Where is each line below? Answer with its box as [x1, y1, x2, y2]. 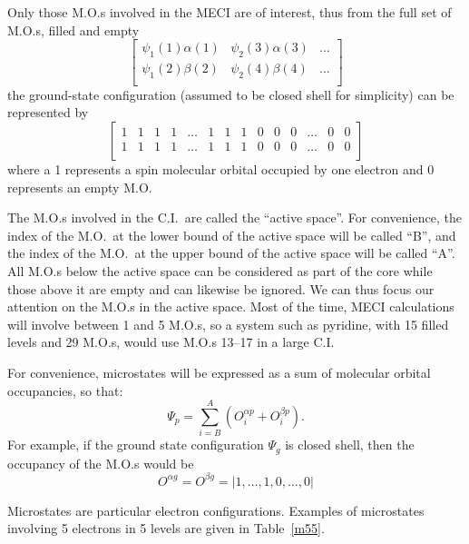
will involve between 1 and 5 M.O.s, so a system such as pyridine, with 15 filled [7, 314, 449, 333]
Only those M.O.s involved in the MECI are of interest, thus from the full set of [7, 3, 452, 21]
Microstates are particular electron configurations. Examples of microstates [7, 500, 425, 519]
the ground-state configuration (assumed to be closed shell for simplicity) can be [7, 84, 454, 104]
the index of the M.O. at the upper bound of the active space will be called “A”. [7, 243, 455, 262]
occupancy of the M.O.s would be [7, 453, 194, 472]
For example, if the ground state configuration [7, 435, 264, 454]
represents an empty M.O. [7, 177, 152, 196]
